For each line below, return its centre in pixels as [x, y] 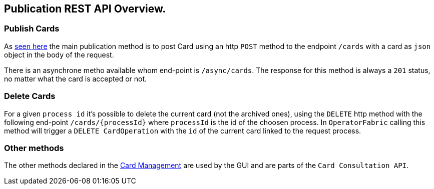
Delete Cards [30, 96]
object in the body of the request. [59, 54]
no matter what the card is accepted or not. [76, 78]
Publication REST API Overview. [85, 9]
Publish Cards [32, 29]
